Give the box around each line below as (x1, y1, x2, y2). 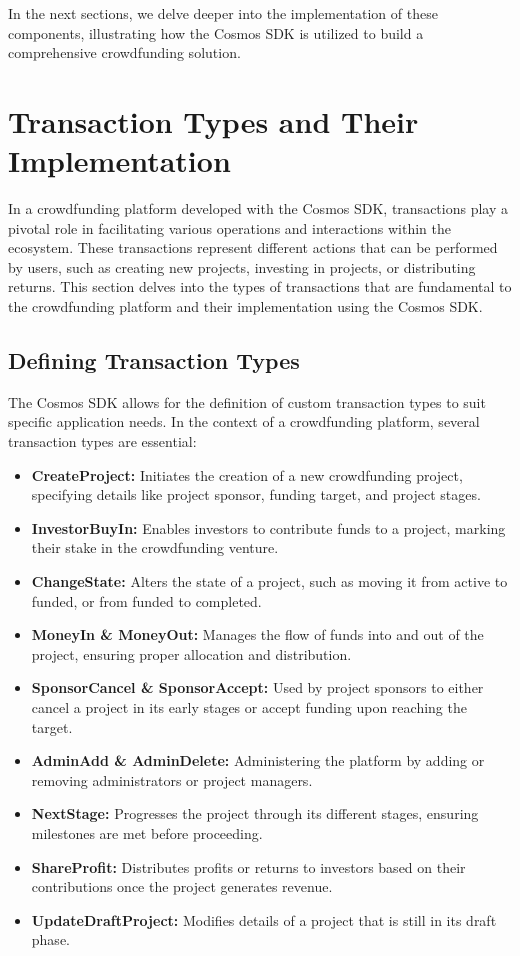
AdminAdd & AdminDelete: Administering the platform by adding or (31, 750, 485, 771)
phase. (31, 929, 70, 950)
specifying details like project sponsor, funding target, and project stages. (31, 484, 481, 505)
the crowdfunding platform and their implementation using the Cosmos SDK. (8, 296, 483, 317)
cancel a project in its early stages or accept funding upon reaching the (31, 696, 467, 717)
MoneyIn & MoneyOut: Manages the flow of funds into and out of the (31, 624, 484, 645)
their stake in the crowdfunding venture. (31, 537, 279, 558)
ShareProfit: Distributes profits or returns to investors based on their (31, 856, 466, 877)
